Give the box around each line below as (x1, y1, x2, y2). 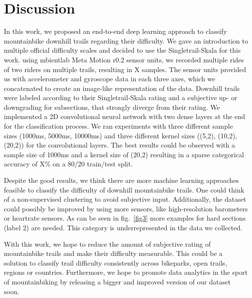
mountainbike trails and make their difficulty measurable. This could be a (4, 248, 223, 258)
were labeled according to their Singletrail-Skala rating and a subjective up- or (4, 92, 237, 103)
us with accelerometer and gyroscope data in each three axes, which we (4, 74, 215, 84)
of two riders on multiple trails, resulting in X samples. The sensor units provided (4, 64, 246, 74)
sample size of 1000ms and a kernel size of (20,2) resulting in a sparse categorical (4, 149, 244, 159)
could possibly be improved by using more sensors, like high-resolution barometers (4, 203, 248, 213)
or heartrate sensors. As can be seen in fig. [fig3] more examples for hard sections (4, 213, 246, 223)
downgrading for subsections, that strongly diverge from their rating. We (4, 102, 220, 112)
